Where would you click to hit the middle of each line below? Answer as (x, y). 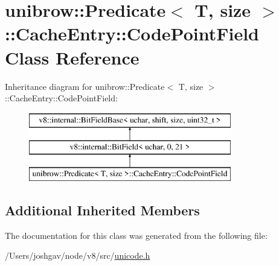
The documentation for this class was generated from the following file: (136, 235)
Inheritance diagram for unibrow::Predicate (85, 86)
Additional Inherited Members (102, 210)
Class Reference (72, 57)
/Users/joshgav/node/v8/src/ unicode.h (78, 255)
